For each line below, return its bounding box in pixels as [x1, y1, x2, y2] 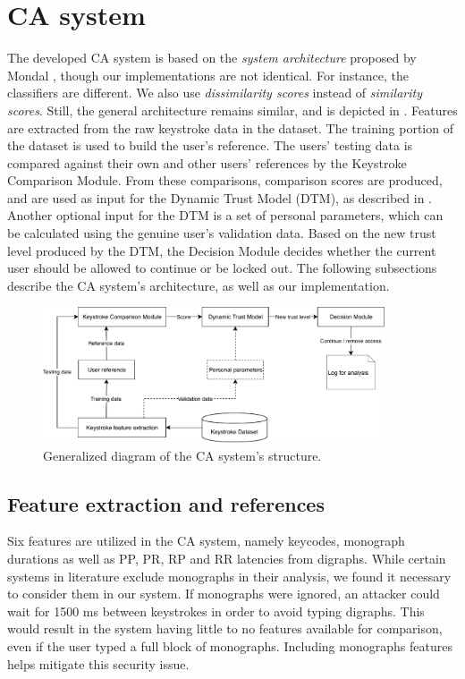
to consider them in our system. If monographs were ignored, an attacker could [7, 584, 440, 603]
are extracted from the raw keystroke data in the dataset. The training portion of [7, 118, 453, 137]
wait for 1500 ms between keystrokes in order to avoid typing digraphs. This [7, 601, 425, 620]
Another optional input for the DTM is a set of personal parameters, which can [7, 206, 444, 225]
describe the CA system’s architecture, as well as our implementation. [7, 276, 390, 294]
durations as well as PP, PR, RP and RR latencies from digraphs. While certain [7, 549, 446, 568]
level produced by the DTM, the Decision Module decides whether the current [7, 241, 436, 259]
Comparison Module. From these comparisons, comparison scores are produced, [7, 171, 443, 190]
